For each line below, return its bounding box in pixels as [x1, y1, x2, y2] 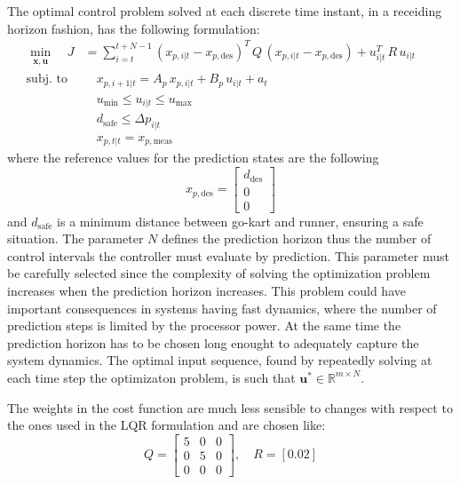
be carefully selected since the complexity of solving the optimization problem [7, 264, 431, 282]
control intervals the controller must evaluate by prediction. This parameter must [7, 246, 449, 265]
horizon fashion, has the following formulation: [7, 19, 260, 37]
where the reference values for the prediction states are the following [7, 148, 379, 167]
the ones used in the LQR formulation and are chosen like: [7, 416, 326, 434]
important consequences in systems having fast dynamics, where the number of [7, 298, 437, 317]
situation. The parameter [7, 229, 144, 248]
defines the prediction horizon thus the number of [161, 229, 432, 248]
